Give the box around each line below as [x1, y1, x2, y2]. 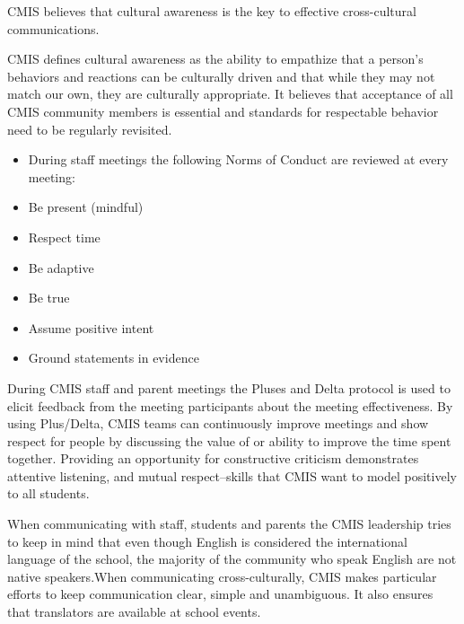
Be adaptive [28, 258, 94, 277]
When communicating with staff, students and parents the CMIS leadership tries [7, 514, 451, 533]
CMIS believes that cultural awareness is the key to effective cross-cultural [7, 2, 416, 20]
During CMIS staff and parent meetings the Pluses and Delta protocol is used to [7, 378, 451, 397]
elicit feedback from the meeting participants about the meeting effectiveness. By [7, 396, 453, 415]
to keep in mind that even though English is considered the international [7, 532, 407, 550]
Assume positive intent [28, 318, 154, 337]
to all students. [7, 484, 90, 503]
